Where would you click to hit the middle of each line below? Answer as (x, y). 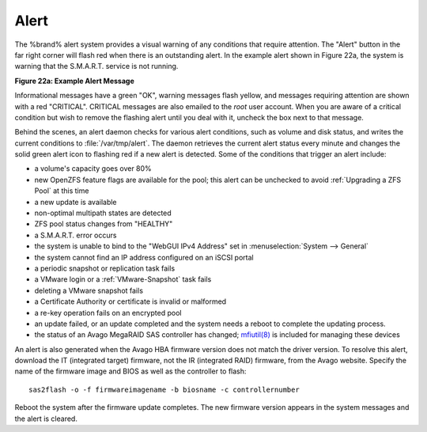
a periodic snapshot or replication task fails (105, 268)
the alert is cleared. (46, 419)
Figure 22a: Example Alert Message (74, 81)
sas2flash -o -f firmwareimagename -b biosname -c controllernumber (164, 389)
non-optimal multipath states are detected (103, 213)
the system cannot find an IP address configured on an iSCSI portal (144, 257)
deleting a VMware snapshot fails (89, 290)
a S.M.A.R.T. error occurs (76, 235)
